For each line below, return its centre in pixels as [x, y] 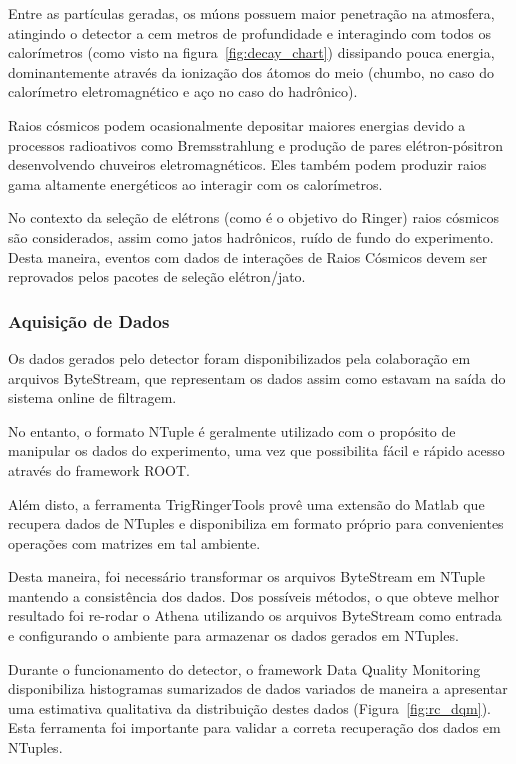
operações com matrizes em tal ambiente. [134, 542]
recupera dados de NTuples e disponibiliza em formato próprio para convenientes [256, 523]
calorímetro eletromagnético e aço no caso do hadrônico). [183, 91]
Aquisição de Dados [89, 320]
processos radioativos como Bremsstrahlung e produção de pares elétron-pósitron [255, 144]
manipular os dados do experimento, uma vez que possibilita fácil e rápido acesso [256, 450]
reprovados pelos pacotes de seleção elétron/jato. [157, 276]
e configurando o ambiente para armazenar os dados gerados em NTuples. [233, 635]
